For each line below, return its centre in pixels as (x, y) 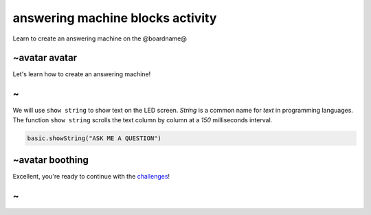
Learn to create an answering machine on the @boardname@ (100, 38)
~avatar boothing (51, 160)
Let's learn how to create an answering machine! (82, 74)
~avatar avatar (45, 58)
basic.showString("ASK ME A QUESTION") (94, 138)
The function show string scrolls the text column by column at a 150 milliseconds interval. (143, 120)
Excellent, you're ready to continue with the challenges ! (91, 177)
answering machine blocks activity (115, 18)
